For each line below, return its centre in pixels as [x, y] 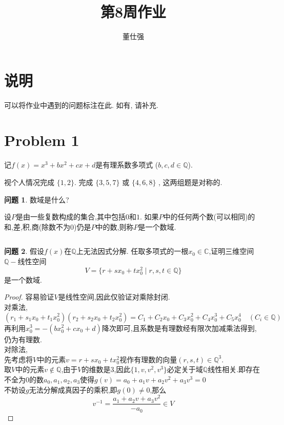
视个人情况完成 [29, 182]
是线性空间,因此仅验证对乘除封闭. [114, 297]
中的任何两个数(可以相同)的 [209, 217]
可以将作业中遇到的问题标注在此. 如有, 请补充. [81, 105]
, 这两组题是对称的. [190, 182]
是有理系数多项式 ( [127, 165]
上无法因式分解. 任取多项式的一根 [132, 251]
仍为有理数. [23, 339]
